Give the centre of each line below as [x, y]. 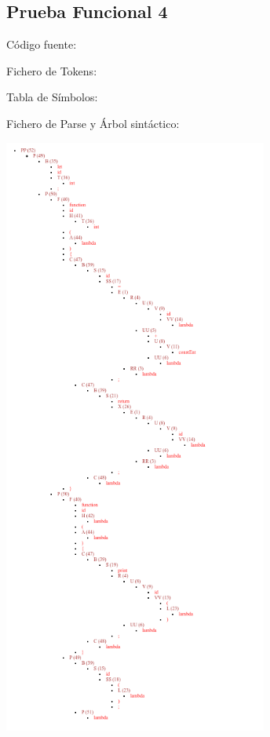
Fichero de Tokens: [52, 70]
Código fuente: [42, 44]
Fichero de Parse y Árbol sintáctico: [93, 123]
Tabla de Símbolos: [52, 97]
